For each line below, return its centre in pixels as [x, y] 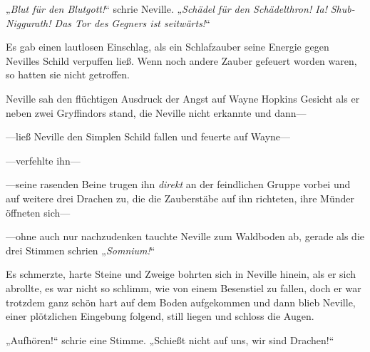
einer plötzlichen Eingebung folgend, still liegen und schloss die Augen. [160, 316]
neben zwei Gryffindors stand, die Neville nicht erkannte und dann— [156, 112]
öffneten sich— [38, 212]
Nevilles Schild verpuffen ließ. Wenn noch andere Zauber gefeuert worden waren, [181, 60]
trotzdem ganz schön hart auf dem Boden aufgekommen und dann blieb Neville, [181, 302]
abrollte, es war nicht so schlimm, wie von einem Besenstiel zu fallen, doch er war [184, 288]
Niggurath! [29, 22]
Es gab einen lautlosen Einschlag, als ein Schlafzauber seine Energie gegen [168, 47]
